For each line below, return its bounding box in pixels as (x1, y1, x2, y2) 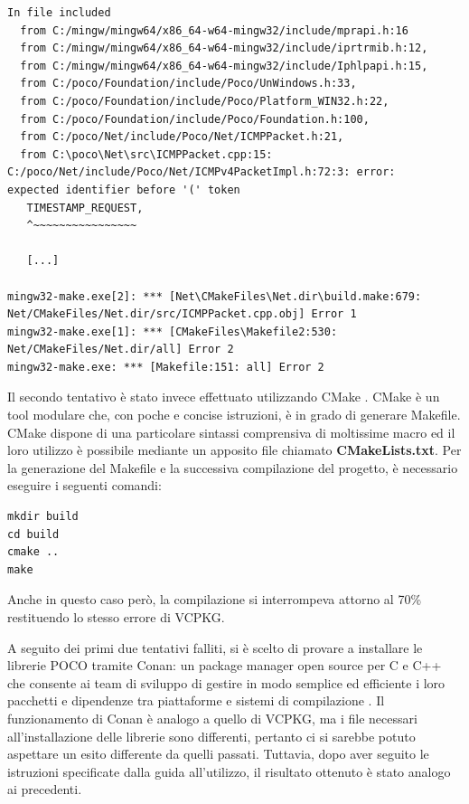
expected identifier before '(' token (7, 183, 240, 196)
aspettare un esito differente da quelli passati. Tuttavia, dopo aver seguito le (7, 744, 429, 763)
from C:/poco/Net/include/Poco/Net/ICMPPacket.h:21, (20, 130, 344, 144)
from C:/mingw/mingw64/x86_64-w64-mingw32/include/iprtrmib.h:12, (20, 42, 428, 55)
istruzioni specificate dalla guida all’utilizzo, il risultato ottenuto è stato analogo (7, 761, 451, 780)
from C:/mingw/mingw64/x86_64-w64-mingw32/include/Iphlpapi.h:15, (20, 59, 428, 72)
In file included (7, 6, 111, 19)
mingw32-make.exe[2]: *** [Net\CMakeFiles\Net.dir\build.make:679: (7, 289, 422, 303)
